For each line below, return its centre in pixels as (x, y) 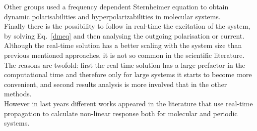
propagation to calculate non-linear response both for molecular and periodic (121, 113)
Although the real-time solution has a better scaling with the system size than (123, 45)
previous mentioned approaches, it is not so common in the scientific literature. (124, 55)
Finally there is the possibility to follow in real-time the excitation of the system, (127, 26)
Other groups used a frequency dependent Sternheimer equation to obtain (116, 6)
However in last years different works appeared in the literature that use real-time (128, 103)
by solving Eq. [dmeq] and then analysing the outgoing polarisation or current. (124, 35)
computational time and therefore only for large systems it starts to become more (128, 74)
